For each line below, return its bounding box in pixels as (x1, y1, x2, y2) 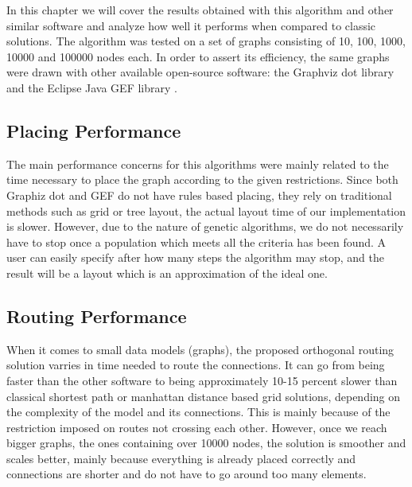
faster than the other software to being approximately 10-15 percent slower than (6, 372, 398, 388)
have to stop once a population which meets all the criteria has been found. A (6, 233, 387, 250)
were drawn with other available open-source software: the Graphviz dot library (6, 64, 395, 80)
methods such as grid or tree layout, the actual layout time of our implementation (6, 202, 406, 219)
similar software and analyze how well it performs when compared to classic (6, 17, 376, 33)
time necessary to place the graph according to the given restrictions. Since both (6, 171, 398, 188)
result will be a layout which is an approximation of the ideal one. (6, 264, 328, 281)
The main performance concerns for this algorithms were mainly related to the (6, 155, 389, 172)
